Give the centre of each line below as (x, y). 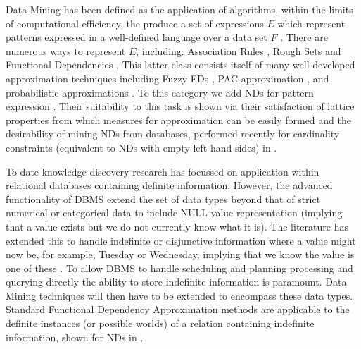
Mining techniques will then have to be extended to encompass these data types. (179, 295)
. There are (304, 37)
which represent (311, 23)
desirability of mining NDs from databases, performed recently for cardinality (173, 134)
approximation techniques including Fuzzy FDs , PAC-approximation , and (167, 78)
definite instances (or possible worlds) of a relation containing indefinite (160, 323)
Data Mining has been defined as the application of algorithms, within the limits (179, 9)
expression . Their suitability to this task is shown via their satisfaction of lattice (180, 106)
